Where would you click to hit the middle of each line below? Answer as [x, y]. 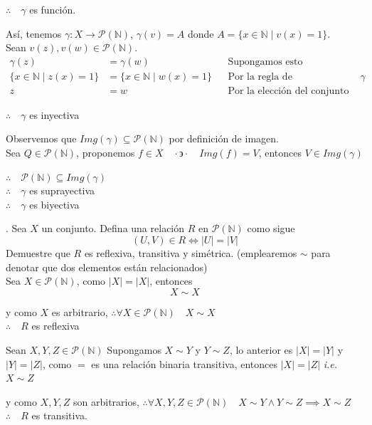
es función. [53, 9]
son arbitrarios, [106, 401]
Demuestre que [38, 253]
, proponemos [106, 153]
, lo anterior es [261, 350]
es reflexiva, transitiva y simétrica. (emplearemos [191, 253]
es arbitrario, [80, 311]
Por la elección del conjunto [288, 91]
